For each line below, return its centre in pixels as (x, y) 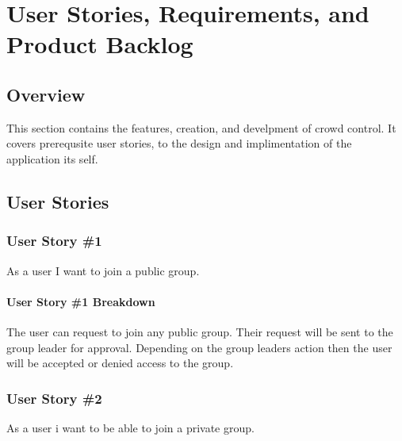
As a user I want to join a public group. (103, 270)
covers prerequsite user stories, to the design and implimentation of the (179, 143)
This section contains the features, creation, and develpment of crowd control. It (201, 127)
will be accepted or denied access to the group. (120, 363)
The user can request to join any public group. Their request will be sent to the (200, 331)
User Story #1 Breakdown (81, 301)
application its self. (52, 158)
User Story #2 (54, 398)
